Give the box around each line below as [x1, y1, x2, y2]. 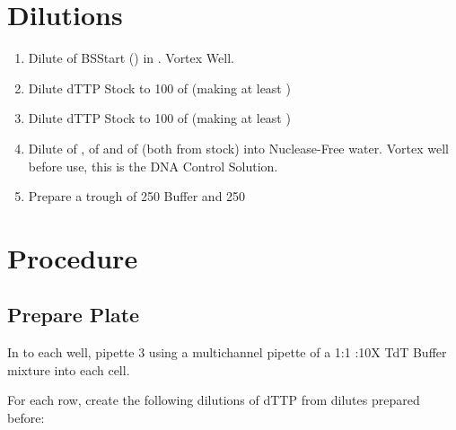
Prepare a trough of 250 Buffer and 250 [28, 187, 246, 206]
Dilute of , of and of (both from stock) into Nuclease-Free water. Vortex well [28, 138, 449, 157]
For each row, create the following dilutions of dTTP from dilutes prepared [7, 391, 420, 409]
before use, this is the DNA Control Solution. [28, 156, 278, 175]
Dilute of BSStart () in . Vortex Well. [28, 48, 234, 67]
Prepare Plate [7, 301, 140, 329]
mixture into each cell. [7, 360, 130, 379]
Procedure [7, 239, 138, 276]
